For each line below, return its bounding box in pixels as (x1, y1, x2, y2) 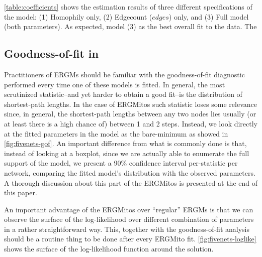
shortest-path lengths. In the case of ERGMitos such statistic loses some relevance (4, 98, 257, 109)
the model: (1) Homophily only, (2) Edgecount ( (4, 11, 152, 22)
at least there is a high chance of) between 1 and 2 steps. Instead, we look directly (4, 118, 258, 128)
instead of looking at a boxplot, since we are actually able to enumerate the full (4, 148, 249, 158)
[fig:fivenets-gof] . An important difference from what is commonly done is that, (4, 138, 247, 149)
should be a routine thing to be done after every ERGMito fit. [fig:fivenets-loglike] (4, 233, 256, 244)
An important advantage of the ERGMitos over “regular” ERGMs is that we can (4, 204, 253, 214)
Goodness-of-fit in (4, 46, 99, 61)
